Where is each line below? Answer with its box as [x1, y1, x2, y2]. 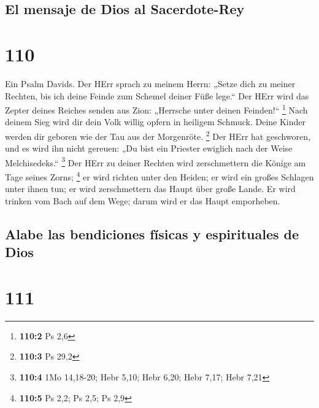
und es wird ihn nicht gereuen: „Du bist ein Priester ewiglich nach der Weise [5, 142, 293, 155]
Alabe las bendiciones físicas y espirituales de [5, 224, 299, 243]
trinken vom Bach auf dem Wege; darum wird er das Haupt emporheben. [5, 194, 280, 207]
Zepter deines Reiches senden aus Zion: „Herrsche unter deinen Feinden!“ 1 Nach [5, 102, 308, 116]
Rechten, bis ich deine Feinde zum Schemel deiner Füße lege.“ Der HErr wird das [5, 89, 309, 102]
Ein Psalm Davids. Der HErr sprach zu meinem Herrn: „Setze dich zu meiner [5, 77, 296, 90]
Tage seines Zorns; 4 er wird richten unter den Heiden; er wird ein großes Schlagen [5, 169, 314, 183]
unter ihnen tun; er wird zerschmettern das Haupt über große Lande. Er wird [5, 182, 296, 195]
